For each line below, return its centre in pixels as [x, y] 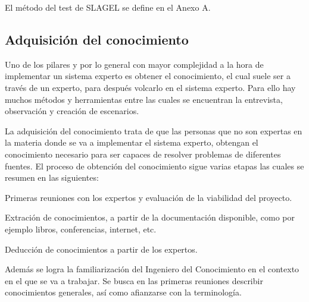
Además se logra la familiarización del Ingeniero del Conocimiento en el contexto [152, 269]
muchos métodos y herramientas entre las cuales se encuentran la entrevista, [144, 99]
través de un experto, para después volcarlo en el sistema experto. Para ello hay [150, 87]
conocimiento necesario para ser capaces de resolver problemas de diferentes [143, 154]
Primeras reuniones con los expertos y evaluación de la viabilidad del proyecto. [149, 197]
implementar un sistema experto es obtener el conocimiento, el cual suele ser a [148, 76]
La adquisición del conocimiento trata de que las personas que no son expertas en [154, 130]
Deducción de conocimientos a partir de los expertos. [101, 249]
